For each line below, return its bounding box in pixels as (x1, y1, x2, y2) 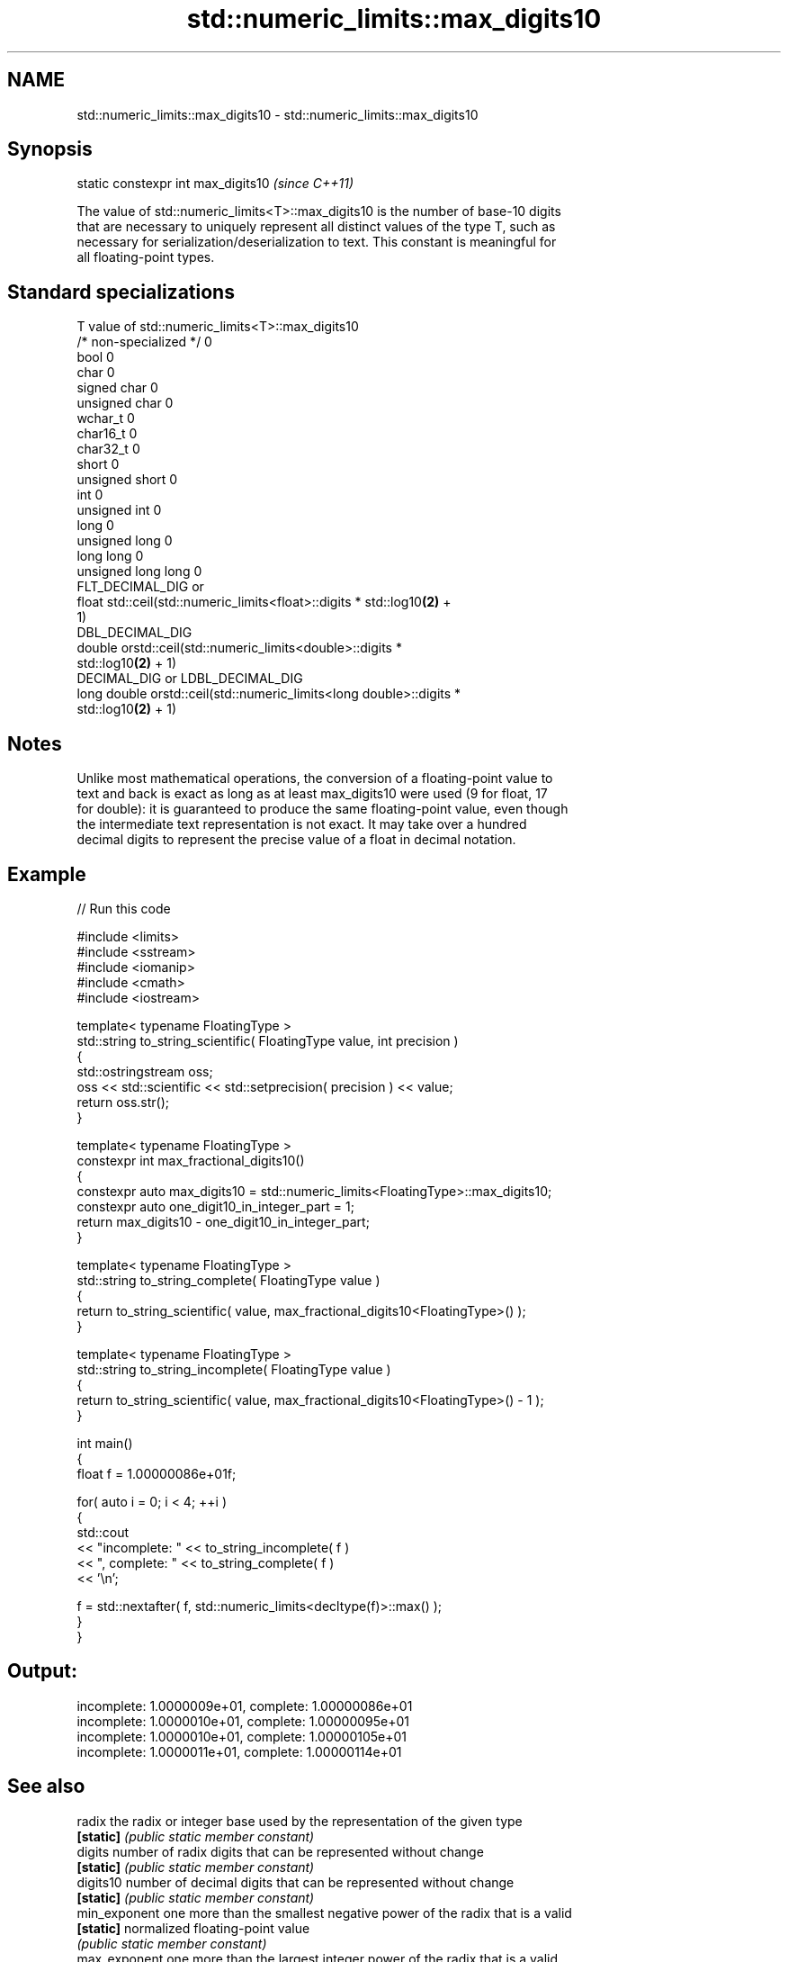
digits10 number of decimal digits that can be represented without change (76, 1874, 515, 1890)
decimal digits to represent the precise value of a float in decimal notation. (76, 832, 516, 848)
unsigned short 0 (76, 472, 178, 488)
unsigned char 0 (76, 395, 174, 411)
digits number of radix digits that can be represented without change (76, 1843, 484, 1859)
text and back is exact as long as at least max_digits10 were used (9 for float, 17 (76, 786, 548, 802)
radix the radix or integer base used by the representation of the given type (76, 1813, 523, 1829)
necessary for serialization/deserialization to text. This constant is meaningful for (76, 234, 557, 250)
